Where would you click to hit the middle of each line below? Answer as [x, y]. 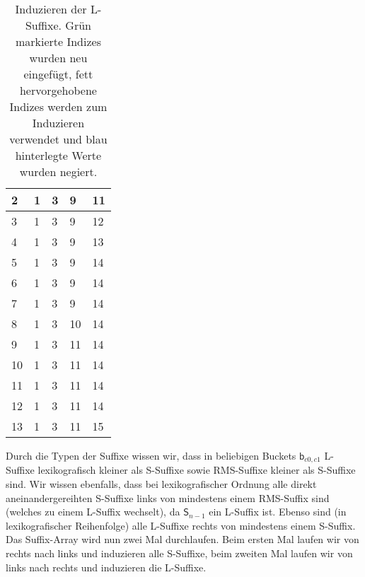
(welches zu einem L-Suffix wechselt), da [93, 512]
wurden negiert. [58, 171]
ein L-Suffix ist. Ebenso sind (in [278, 512]
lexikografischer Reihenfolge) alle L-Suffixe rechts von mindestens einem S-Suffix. [181, 525]
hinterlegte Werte [58, 155]
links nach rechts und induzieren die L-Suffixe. [106, 567]
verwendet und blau [58, 139]
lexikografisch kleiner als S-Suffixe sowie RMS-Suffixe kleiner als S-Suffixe [197, 470]
